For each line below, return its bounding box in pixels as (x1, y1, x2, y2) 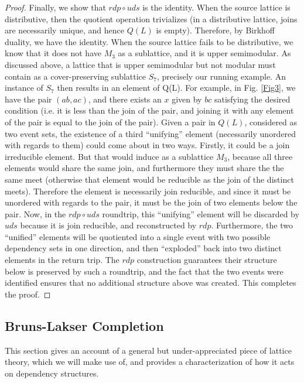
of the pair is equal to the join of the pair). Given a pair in (5, 115, 216, 128)
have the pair (5, 93, 52, 105)
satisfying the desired (214, 93, 291, 105)
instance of (5, 81, 43, 94)
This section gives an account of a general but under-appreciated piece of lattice (5, 344, 292, 356)
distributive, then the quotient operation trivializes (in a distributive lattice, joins (5, 12, 298, 25)
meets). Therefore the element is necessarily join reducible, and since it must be (5, 184, 291, 197)
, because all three (227, 150, 293, 162)
